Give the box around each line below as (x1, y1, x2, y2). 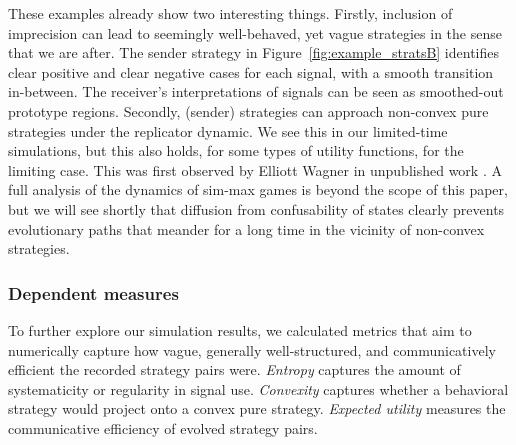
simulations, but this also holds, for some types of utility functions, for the (8, 140, 464, 161)
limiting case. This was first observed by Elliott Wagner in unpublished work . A (8, 159, 502, 180)
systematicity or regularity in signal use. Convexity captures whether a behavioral (8, 378, 509, 399)
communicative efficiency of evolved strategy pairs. (8, 417, 318, 438)
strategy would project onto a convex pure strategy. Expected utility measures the (8, 398, 506, 419)
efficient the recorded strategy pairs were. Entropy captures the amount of (8, 359, 461, 380)
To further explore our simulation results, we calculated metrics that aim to (8, 319, 472, 340)
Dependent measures (8, 280, 179, 305)
